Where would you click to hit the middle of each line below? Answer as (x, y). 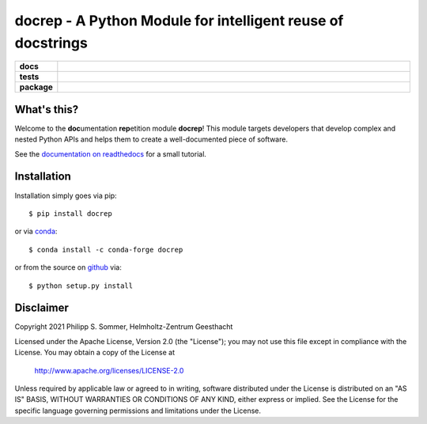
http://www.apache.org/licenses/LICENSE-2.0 (109, 370)
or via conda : (36, 231)
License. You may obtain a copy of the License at (95, 353)
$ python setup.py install (81, 286)
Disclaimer (42, 308)
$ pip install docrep (70, 213)
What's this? (47, 110)
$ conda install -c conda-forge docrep (106, 250)
